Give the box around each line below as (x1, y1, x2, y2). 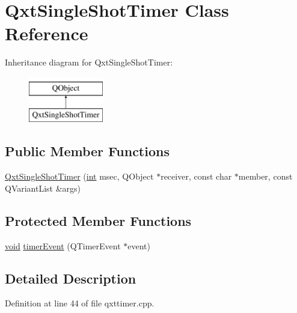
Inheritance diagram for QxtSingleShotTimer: (5, 56, 173, 68)
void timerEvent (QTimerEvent (5, 239, 121, 252)
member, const (238, 170, 293, 183)
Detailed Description (5, 269, 136, 287)
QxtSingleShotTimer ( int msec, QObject (5, 170, 154, 183)
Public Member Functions (5, 142, 170, 160)
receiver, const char (161, 170, 232, 183)
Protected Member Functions (5, 211, 192, 229)
